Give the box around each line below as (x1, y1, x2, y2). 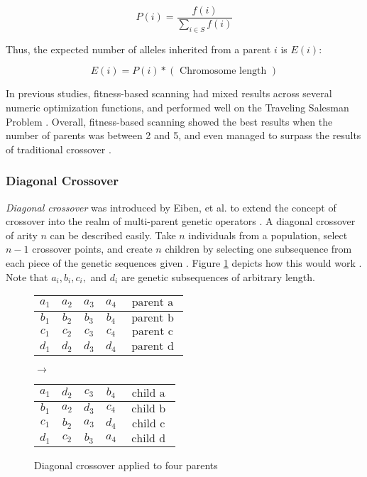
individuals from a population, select (188, 227, 348, 242)
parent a (131, 297, 174, 309)
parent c (132, 326, 173, 338)
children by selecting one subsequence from (165, 241, 352, 256)
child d (131, 432, 166, 444)
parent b (131, 312, 174, 324)
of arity (6, 227, 38, 242)
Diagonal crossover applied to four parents (34, 457, 218, 472)
